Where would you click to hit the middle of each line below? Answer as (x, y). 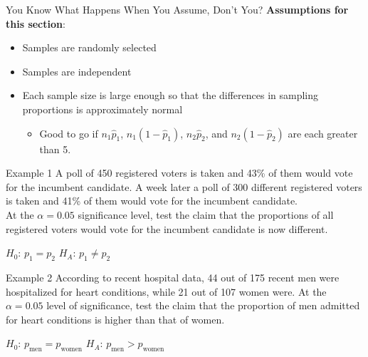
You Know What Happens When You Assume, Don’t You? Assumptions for (177, 9)
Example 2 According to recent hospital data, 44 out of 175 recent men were (173, 277)
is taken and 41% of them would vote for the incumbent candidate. (152, 201)
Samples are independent (77, 71)
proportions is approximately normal (102, 109)
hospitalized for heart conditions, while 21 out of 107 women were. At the (166, 291)
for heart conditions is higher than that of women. (115, 319)
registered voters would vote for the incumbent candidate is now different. (167, 228)
